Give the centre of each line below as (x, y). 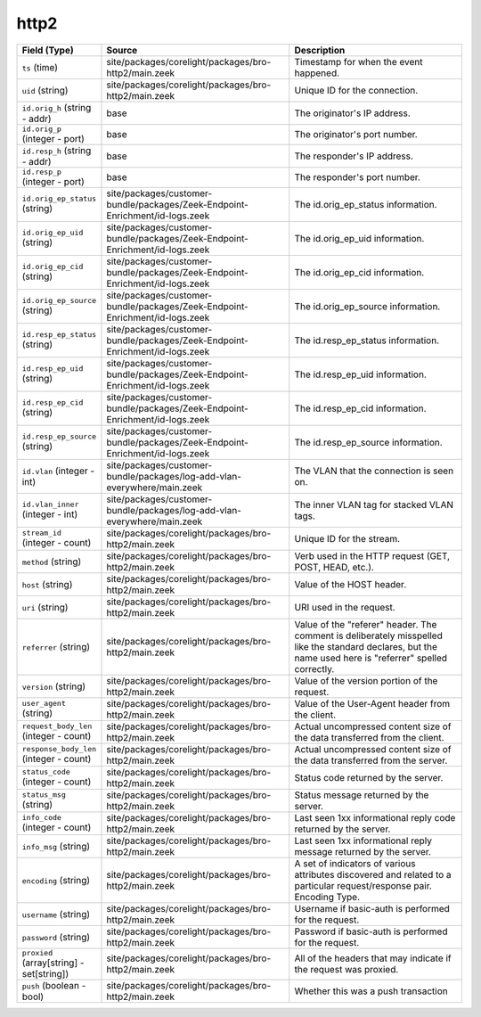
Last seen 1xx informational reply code (375, 817)
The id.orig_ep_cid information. (359, 272)
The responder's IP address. (354, 156)
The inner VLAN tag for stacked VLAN (374, 504)
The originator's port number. (356, 135)
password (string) (56, 937)
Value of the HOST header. (351, 584)
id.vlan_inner (50, 505)
